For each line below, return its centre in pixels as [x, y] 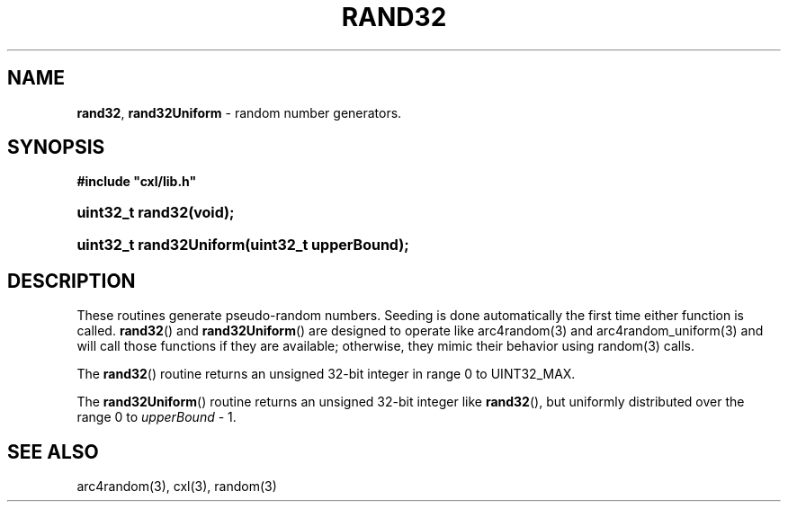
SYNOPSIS [56, 147]
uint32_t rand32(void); [156, 213]
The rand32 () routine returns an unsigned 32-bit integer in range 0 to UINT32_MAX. [326, 374]
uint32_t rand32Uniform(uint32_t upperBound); [243, 245]
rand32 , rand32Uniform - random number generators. [239, 112]
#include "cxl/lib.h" [137, 182]
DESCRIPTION [72, 281]
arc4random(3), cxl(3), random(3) [177, 487]
